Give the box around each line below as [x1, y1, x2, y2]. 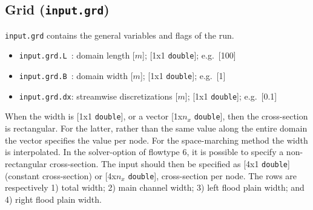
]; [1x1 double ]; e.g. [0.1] [185, 89, 277, 102]
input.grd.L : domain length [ [19, 49, 135, 62]
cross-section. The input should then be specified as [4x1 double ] [49, 157, 290, 170]
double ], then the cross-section [194, 110, 308, 122]
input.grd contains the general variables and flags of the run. [5, 28, 234, 41]
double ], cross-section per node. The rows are [128, 169, 297, 182]
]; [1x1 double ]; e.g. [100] [142, 49, 236, 62]
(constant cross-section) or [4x [5, 169, 116, 182]
